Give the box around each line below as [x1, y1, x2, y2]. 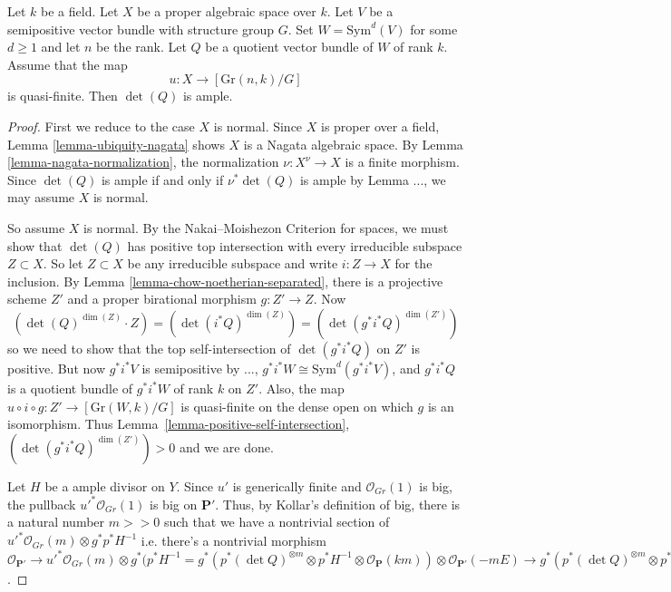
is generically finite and [232, 476, 362, 495]
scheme [7, 289, 47, 308]
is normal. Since [213, 116, 303, 135]
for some [410, 19, 458, 38]
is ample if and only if [101, 170, 224, 189]
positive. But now [7, 358, 105, 377]
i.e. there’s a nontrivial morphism [141, 530, 326, 549]
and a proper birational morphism [67, 289, 257, 308]
